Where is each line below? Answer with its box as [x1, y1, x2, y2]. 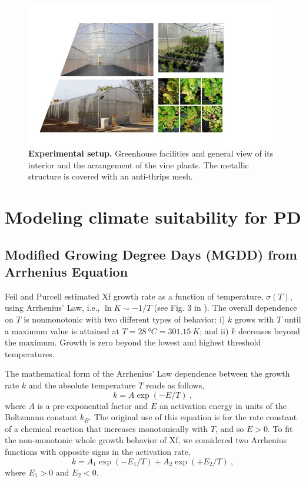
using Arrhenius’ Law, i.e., [5, 301, 100, 314]
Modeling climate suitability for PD [5, 205, 301, 229]
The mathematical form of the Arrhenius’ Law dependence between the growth [5, 367, 290, 380]
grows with [235, 313, 274, 325]
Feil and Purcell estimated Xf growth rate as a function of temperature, [5, 290, 264, 302]
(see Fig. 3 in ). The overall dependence [154, 301, 297, 314]
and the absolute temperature [28, 379, 136, 391]
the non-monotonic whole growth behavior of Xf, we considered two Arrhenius [5, 434, 287, 446]
